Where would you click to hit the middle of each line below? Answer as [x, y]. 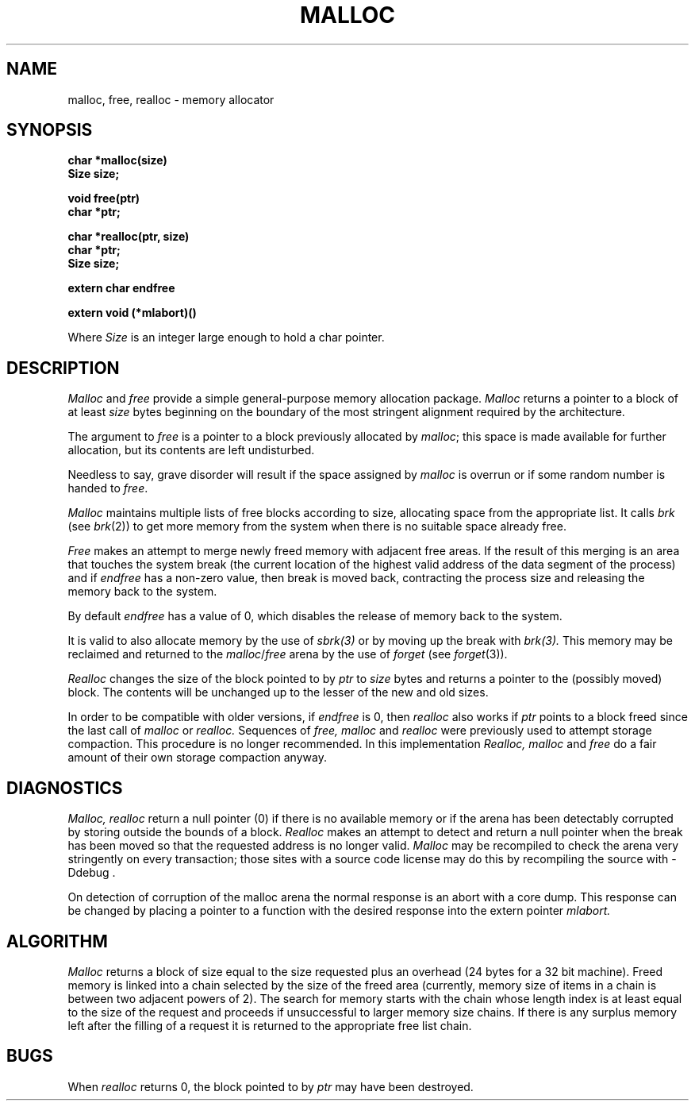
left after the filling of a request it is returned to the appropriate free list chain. [270, 1025]
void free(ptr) [104, 199]
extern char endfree [121, 288]
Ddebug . [92, 873]
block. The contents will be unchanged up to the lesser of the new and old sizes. [278, 692]
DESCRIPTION [63, 368]
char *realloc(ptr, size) [129, 237]
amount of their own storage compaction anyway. [197, 758]
